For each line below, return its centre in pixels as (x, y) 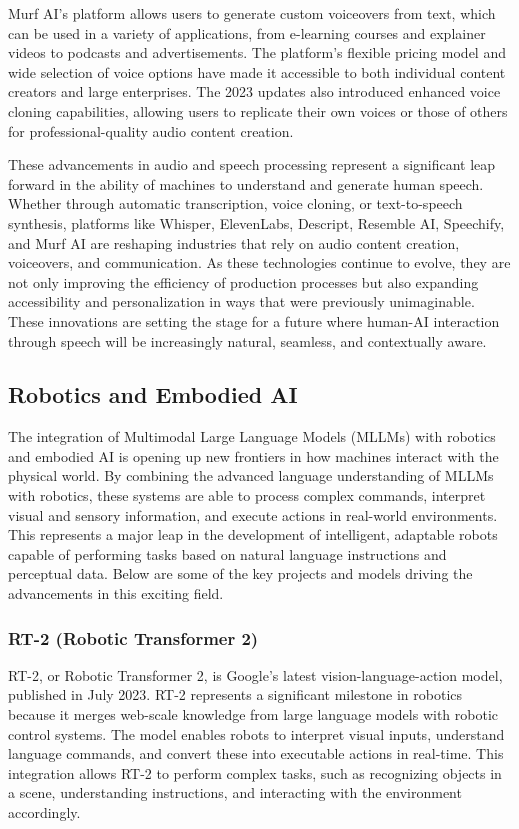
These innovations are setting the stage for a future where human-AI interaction (254, 320)
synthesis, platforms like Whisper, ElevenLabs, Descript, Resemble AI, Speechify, (256, 222)
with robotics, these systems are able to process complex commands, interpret (247, 495)
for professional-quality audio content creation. (151, 130)
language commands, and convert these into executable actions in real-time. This (256, 753)
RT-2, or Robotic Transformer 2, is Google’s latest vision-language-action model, (255, 674)
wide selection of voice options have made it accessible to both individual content (257, 71)
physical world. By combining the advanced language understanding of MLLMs (251, 475)
